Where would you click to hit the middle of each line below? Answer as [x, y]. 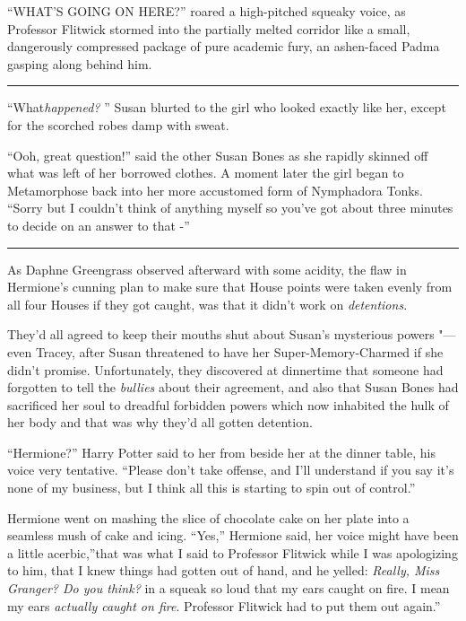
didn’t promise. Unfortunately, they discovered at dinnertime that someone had [225, 369]
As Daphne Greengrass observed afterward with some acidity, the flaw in [207, 269]
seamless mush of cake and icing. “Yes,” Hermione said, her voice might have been [233, 535]
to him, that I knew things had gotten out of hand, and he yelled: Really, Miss [224, 570]
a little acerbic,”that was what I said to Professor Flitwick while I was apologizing [233, 552]
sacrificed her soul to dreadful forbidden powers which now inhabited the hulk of [228, 404]
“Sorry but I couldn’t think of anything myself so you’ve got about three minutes [230, 208]
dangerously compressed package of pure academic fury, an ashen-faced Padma [224, 46]
